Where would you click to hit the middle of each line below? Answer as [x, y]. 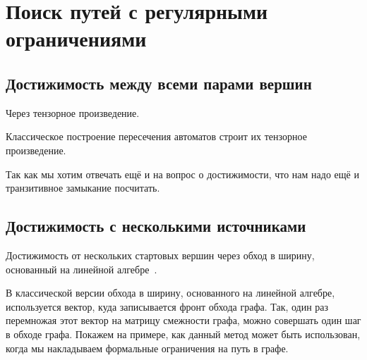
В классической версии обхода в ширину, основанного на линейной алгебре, [170, 293]
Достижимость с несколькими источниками [156, 226]
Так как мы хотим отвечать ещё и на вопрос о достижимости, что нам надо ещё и [182, 174]
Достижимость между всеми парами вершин [159, 83]
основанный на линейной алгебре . [82, 269]
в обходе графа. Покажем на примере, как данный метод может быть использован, [183, 334]
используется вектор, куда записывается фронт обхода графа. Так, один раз [167, 306]
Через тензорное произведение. [73, 112]
